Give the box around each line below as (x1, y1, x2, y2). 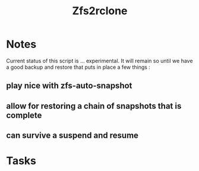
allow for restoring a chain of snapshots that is (6, 101, 182, 111)
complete (6, 110, 42, 120)
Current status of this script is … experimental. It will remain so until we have (6, 57, 193, 64)
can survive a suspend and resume (6, 131, 138, 141)
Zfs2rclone (72, 4, 128, 18)
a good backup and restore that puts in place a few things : (6, 64, 150, 71)
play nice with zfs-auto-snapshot (6, 81, 132, 91)
